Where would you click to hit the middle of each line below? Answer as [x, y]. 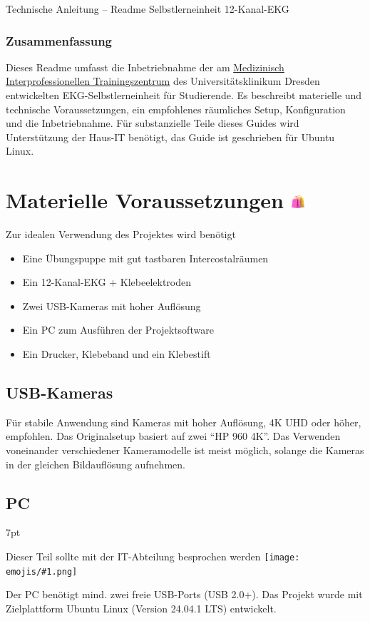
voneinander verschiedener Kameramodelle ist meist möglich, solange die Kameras [185, 450]
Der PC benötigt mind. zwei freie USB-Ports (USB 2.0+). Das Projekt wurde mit [184, 594]
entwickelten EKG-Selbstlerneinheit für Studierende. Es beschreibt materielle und [184, 95]
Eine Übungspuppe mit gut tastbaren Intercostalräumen [145, 258]
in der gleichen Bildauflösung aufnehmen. [96, 464]
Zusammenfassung [59, 40]
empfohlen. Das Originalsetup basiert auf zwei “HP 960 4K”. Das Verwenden [173, 436]
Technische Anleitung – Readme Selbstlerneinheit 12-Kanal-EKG [148, 9]
